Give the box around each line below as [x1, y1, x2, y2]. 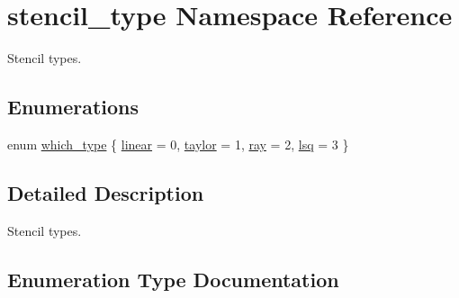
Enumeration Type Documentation [7, 265, 339, 293]
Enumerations [7, 93, 139, 121]
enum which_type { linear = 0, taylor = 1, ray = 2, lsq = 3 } [7, 134, 349, 153]
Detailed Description [7, 178, 204, 206]
